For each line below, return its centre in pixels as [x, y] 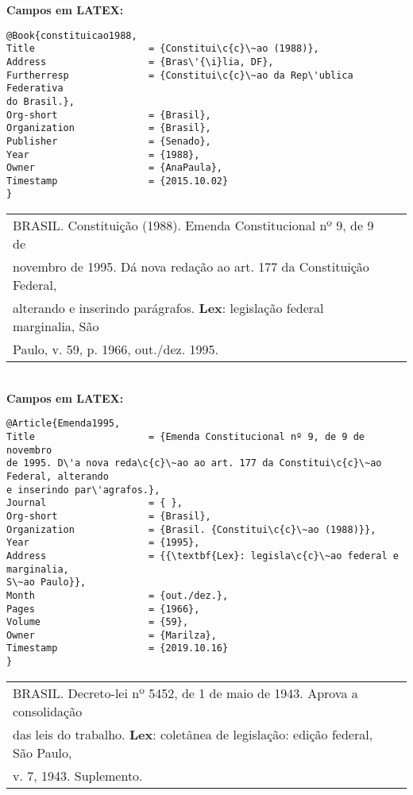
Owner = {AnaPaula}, [115, 168]
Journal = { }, [95, 503]
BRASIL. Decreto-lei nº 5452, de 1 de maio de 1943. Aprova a [185, 693]
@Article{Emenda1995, [64, 424]
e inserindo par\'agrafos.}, [83, 490]
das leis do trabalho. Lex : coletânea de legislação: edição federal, [193, 734]
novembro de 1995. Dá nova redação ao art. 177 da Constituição [191, 267]
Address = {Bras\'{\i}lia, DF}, [140, 62]
